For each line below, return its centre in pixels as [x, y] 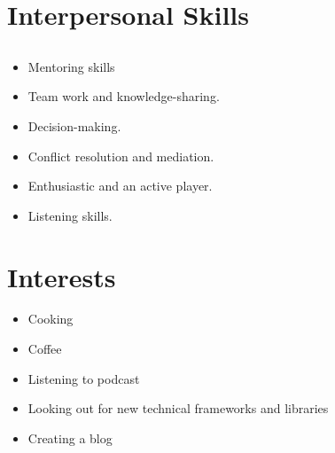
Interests [62, 276]
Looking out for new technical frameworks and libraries [178, 408]
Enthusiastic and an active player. [120, 186]
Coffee [45, 349]
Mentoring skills [71, 66]
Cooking [51, 319]
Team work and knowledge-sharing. [124, 96]
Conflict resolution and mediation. [121, 156]
